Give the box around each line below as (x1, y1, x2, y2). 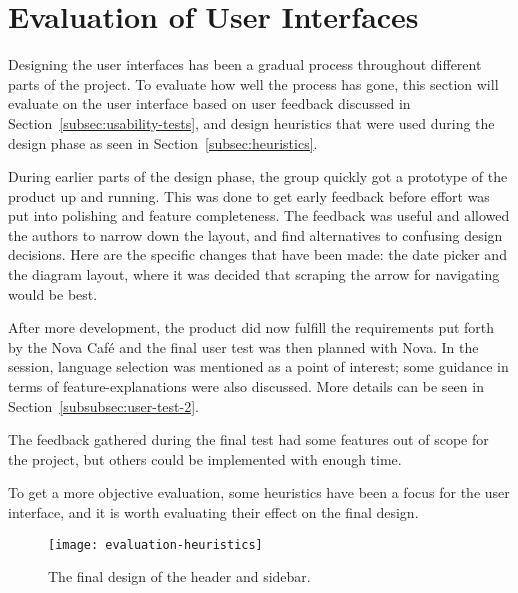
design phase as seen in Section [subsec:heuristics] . (8, 132, 318, 153)
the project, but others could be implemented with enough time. (8, 448, 402, 469)
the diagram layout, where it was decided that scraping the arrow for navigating (8, 264, 500, 285)
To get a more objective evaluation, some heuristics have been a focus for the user (8, 482, 510, 503)
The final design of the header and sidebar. (48, 566, 311, 587)
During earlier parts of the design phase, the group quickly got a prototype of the (8, 166, 508, 187)
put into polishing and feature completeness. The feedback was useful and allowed (8, 205, 510, 226)
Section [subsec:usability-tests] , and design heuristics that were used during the (8, 112, 495, 133)
